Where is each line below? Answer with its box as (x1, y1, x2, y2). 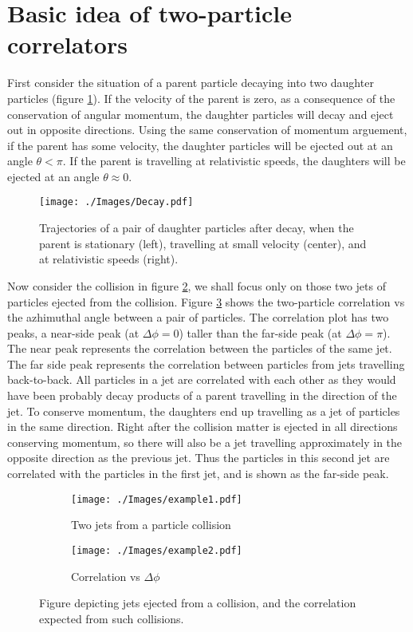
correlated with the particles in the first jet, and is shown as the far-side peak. (7, 465, 389, 482)
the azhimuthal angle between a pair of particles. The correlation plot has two (7, 309, 389, 326)
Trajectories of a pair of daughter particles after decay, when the (39, 219, 354, 236)
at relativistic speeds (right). (39, 251, 179, 267)
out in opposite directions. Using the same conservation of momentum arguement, (7, 121, 407, 138)
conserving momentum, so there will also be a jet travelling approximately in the (7, 433, 403, 450)
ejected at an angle (7, 168, 100, 184)
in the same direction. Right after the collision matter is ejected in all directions (7, 418, 398, 435)
